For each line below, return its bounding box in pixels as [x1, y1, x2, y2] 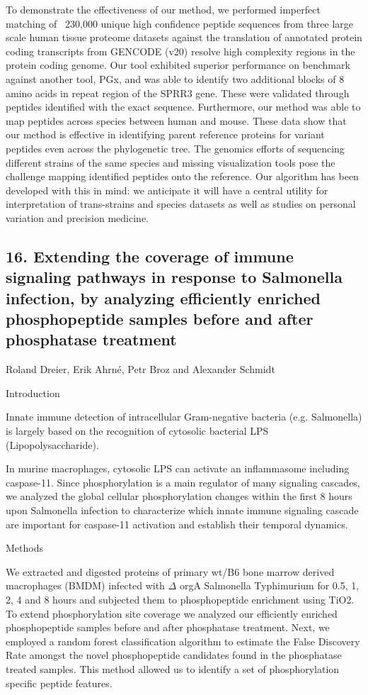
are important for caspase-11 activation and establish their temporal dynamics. [6, 516, 348, 531]
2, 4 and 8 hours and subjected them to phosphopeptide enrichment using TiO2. [6, 591, 355, 606]
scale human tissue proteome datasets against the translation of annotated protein [6, 30, 362, 45]
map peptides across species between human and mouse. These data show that [6, 113, 347, 128]
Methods [6, 540, 43, 555]
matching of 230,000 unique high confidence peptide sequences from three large [6, 16, 354, 30]
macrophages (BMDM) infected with [6, 578, 165, 593]
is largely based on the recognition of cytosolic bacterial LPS [6, 423, 269, 438]
